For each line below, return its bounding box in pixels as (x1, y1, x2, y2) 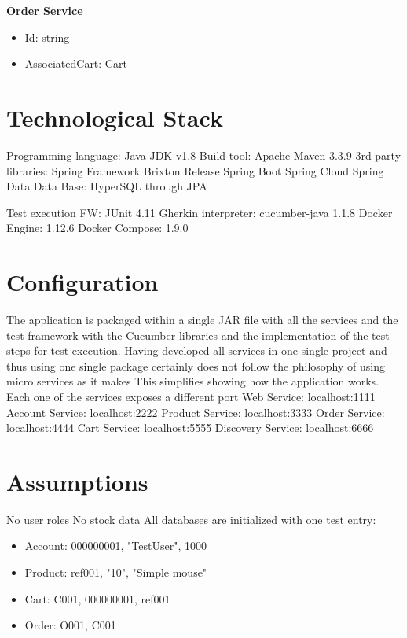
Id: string (24, 28, 70, 45)
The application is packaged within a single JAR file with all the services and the (6, 312, 398, 327)
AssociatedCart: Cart (24, 55, 127, 72)
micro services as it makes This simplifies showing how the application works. (6, 373, 379, 389)
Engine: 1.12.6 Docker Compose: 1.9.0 (6, 219, 189, 236)
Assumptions (6, 465, 148, 497)
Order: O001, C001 (24, 617, 116, 633)
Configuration (6, 266, 159, 298)
